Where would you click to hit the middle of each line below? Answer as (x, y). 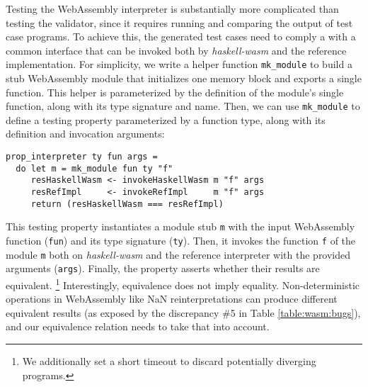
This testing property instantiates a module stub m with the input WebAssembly (180, 226)
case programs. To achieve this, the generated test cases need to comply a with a (181, 37)
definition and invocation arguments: (85, 134)
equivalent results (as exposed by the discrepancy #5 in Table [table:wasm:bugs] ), (183, 312)
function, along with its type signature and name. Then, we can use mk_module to (183, 106)
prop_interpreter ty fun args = (82, 157)
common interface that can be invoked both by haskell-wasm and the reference (176, 50)
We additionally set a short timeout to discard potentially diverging (169, 361)
